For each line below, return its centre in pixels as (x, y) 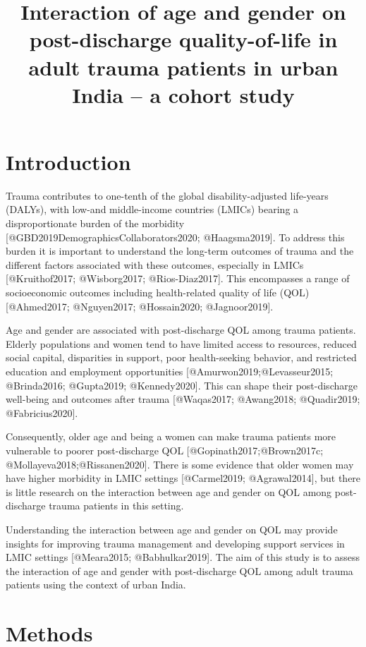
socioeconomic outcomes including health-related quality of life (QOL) (158, 292)
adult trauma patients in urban (183, 67)
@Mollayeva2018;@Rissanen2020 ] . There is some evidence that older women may (180, 464)
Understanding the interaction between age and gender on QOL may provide (172, 529)
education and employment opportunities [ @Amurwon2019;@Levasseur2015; (170, 371)
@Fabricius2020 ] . (42, 412)
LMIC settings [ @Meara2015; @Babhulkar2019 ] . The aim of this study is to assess (183, 557)
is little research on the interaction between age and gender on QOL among (169, 491)
